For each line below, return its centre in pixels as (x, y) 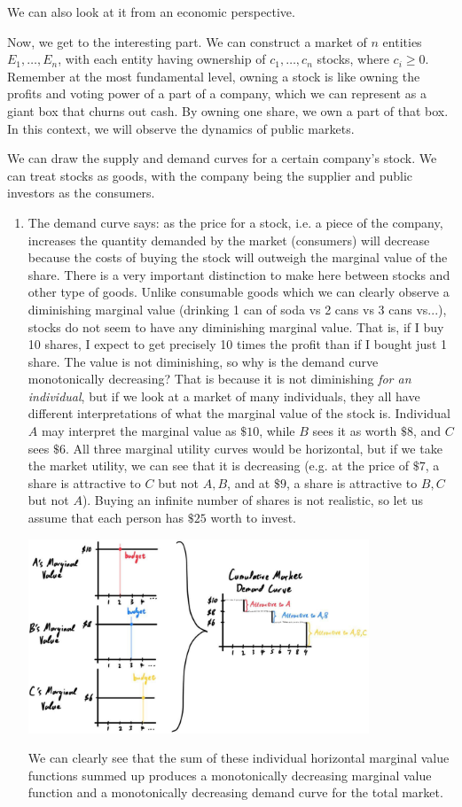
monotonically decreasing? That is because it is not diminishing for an (219, 379)
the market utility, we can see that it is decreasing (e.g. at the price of (219, 466)
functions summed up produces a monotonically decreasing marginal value (230, 775)
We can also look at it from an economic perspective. (151, 12)
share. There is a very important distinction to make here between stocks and (239, 274)
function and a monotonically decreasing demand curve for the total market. (235, 792)
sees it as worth (355, 431)
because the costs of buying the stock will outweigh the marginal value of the (238, 257)
